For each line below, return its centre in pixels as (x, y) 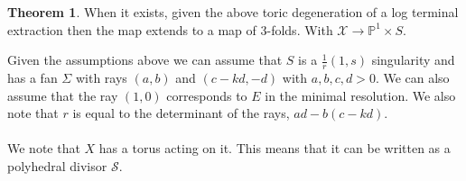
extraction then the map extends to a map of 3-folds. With (170, 29)
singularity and (413, 60)
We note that (44, 148)
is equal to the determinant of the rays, (181, 113)
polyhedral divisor (57, 165)
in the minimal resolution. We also (360, 95)
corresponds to (207, 95)
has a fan (33, 78)
